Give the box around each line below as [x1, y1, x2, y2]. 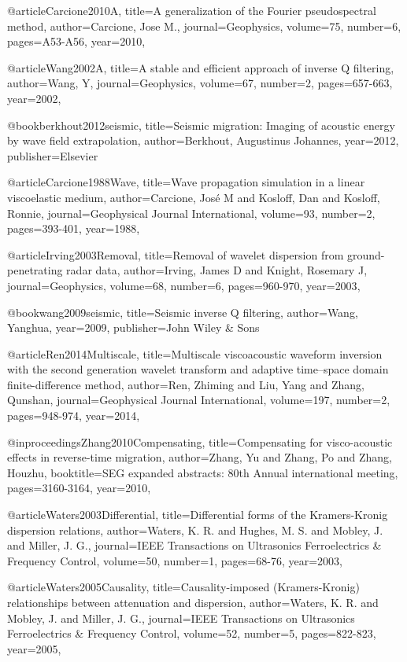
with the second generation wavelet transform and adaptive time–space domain [7, 361, 389, 377]
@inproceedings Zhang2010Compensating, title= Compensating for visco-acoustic [7, 433, 393, 450]
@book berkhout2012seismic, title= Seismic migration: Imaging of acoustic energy [7, 116, 395, 133]
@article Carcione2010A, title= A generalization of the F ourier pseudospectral [7, 2, 376, 18]
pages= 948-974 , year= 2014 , [7, 407, 140, 424]
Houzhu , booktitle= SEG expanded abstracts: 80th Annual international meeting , [7, 464, 398, 480]
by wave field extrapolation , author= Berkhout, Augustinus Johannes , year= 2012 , [7, 132, 399, 149]
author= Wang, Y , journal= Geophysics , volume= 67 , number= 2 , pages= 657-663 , [7, 75, 393, 91]
